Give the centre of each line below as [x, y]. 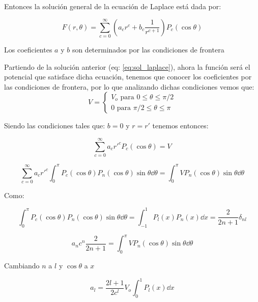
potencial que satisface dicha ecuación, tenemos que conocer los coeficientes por [128, 77]
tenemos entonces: [180, 126]
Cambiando [22, 266]
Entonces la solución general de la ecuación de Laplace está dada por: [113, 6]
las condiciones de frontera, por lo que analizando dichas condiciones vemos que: [129, 86]
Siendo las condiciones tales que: [55, 126]
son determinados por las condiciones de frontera [148, 49]
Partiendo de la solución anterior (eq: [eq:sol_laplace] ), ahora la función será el [127, 66]
